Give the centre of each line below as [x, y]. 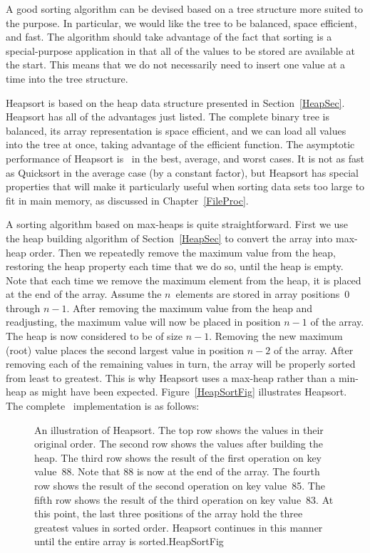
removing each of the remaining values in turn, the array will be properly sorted [181, 364]
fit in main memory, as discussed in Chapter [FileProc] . [127, 200]
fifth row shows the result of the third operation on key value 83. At [184, 499]
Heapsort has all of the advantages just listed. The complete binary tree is [168, 117]
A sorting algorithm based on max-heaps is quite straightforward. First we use [177, 224]
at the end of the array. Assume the [84, 294]
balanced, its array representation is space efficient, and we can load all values [176, 130]
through [23, 307]
